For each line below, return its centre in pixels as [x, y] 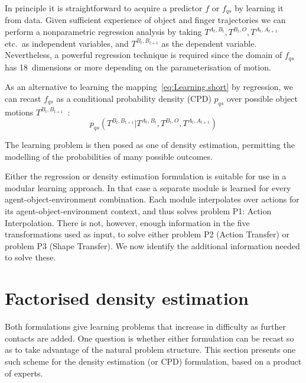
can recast [23, 98]
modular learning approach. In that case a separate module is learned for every [148, 187]
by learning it [259, 8]
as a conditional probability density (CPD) [134, 98]
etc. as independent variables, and [67, 43]
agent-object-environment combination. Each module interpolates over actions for [152, 199]
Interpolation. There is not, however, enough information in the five [127, 222]
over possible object [262, 98]
